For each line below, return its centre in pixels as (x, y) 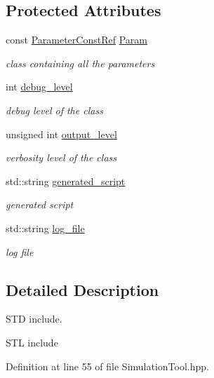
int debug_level (39, 87)
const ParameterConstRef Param (76, 40)
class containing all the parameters (80, 63)
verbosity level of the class (61, 157)
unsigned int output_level (61, 134)
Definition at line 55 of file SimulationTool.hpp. (107, 366)
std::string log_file (45, 228)
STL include (32, 342)
